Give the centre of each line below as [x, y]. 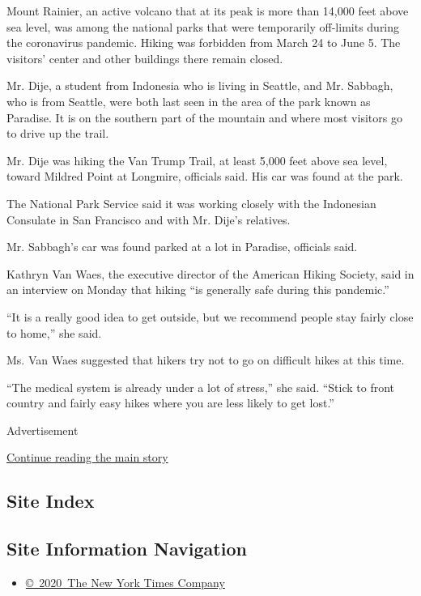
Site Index [51, 501]
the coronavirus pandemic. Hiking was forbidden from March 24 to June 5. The [204, 43]
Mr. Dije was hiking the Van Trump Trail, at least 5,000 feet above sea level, [197, 160]
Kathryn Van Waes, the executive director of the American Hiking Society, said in [210, 273]
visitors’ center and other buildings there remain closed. [145, 58]
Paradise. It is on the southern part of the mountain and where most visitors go [204, 117]
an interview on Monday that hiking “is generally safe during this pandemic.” [198, 289]
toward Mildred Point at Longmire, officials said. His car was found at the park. [205, 176]
